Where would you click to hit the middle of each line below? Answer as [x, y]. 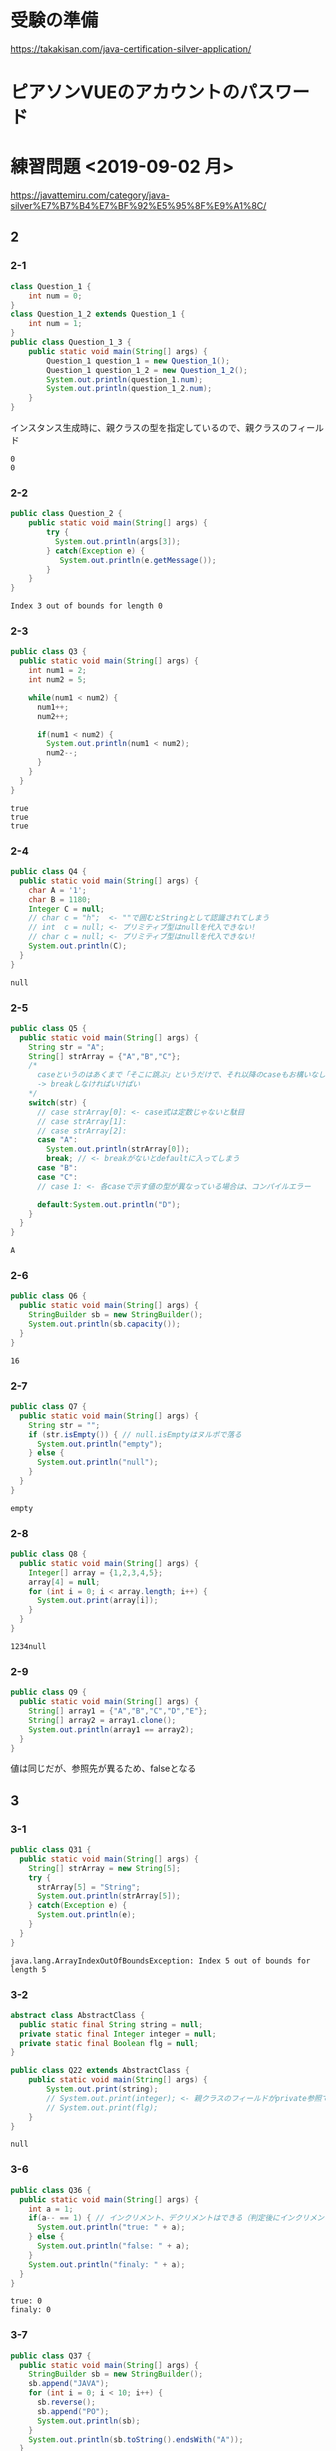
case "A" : [57, 1140]
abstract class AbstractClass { [77, 2015]
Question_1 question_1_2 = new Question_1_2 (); [147, 370]
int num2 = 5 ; [57, 680]
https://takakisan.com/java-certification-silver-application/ [131, 48]
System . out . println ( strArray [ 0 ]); [118, 1149]
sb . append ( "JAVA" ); [69, 2384]
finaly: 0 [31, 2310]
